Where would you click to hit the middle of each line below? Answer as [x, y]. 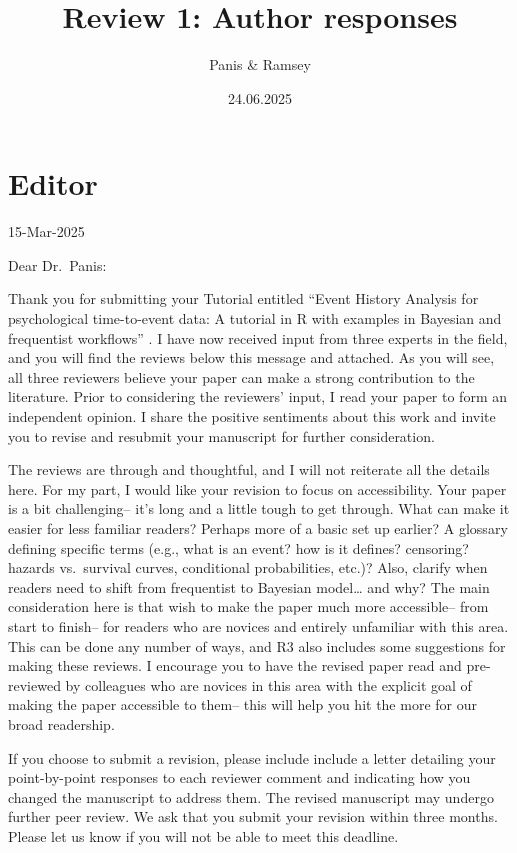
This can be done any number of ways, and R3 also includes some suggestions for [257, 645]
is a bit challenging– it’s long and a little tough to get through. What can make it [259, 508]
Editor [53, 183]
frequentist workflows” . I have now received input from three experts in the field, [258, 337]
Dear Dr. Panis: [57, 264]
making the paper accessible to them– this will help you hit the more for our [242, 704]
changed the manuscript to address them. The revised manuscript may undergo [251, 796]
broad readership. [61, 723]
